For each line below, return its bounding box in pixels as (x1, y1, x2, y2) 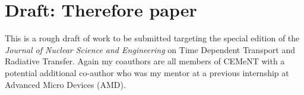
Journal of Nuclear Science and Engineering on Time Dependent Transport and (5, 43, 295, 55)
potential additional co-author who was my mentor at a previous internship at (5, 66, 289, 78)
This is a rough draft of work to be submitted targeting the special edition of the (5, 32, 300, 44)
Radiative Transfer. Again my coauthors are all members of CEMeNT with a (5, 55, 285, 67)
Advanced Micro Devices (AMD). (5, 78, 126, 90)
